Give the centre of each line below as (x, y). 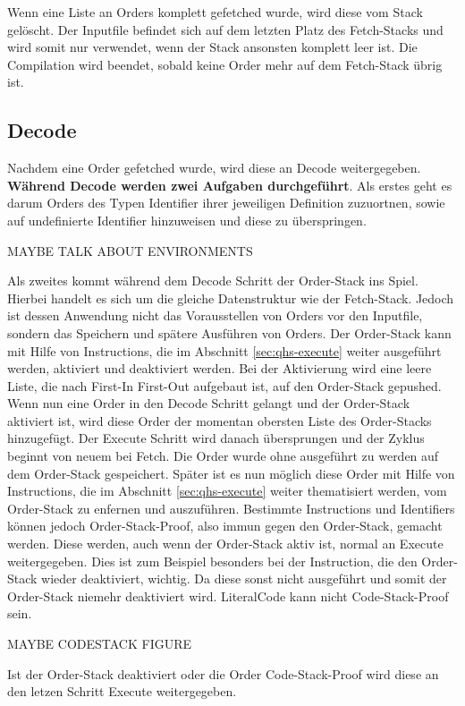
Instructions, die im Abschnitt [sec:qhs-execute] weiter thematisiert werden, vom (227, 491)
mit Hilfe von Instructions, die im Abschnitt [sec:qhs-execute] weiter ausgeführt (224, 350)
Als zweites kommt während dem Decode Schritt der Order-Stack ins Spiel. (213, 281)
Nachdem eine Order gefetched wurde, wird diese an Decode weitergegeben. (214, 168)
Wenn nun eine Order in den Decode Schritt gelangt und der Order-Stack (209, 403)
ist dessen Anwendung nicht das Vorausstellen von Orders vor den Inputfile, (215, 315)
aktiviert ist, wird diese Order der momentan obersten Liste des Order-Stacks (220, 420)
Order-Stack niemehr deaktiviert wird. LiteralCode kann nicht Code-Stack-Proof (228, 595)
